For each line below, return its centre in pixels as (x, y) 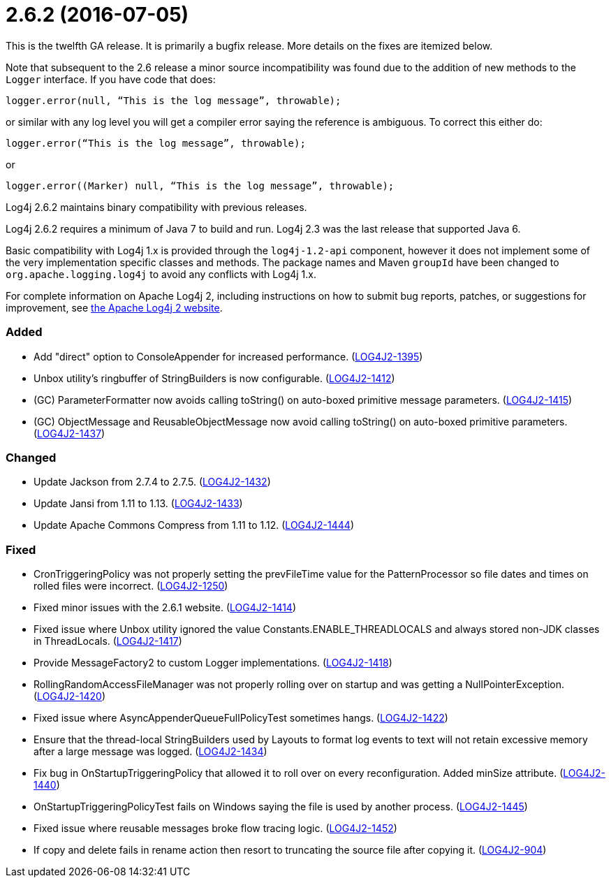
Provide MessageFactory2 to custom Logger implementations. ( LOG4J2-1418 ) (213, 663)
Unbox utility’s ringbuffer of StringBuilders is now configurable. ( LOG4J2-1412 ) (214, 378)
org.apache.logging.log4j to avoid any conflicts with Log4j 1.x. (161, 274)
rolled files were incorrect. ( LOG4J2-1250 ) (131, 586)
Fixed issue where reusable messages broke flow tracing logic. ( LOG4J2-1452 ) (215, 828)
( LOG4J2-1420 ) (70, 696)
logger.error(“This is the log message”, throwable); (156, 143)
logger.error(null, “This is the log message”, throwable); (174, 100)
